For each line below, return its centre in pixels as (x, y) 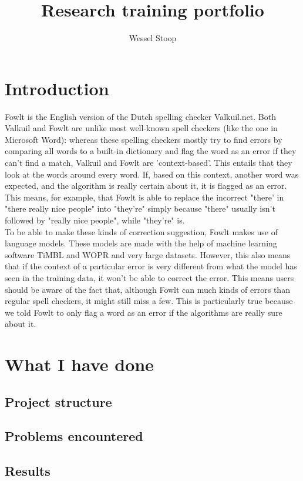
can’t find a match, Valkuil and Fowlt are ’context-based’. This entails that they (149, 163)
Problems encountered (74, 436)
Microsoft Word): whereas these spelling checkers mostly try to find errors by (144, 139)
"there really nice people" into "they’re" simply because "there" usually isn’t (140, 208)
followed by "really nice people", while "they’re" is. (95, 220)
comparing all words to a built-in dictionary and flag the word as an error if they (151, 151)
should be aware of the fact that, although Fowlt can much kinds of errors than (147, 289)
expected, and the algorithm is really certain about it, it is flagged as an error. (146, 186)
